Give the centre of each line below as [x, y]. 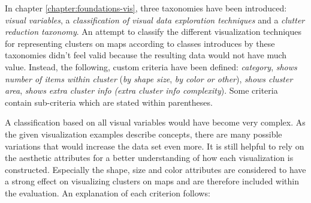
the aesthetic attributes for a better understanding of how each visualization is [149, 158]
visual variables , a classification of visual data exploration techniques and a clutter [155, 20]
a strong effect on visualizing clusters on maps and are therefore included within [152, 181]
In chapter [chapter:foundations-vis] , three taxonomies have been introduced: [146, 8]
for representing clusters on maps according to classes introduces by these [140, 43]
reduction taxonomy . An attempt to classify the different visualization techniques [153, 32]
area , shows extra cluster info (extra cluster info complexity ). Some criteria [141, 90]
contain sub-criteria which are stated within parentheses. [109, 102]
